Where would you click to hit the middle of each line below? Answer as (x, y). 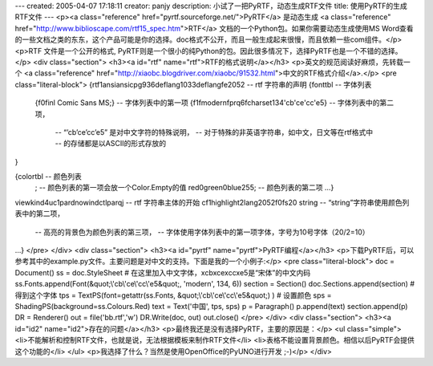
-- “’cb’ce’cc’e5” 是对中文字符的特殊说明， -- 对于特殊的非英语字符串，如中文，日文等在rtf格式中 (214, 132)
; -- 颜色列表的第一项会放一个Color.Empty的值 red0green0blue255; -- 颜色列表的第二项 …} (184, 188)
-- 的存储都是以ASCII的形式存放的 (111, 144)
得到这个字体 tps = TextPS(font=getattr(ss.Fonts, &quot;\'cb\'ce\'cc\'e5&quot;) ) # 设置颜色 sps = (173, 295)
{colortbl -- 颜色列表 (48, 177)
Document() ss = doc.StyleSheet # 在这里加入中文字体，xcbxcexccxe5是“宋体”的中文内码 (163, 272)
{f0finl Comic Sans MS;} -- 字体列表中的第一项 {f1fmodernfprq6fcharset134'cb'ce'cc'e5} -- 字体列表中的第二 (214, 103)
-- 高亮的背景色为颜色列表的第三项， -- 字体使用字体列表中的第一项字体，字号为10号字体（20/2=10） (202, 232)
